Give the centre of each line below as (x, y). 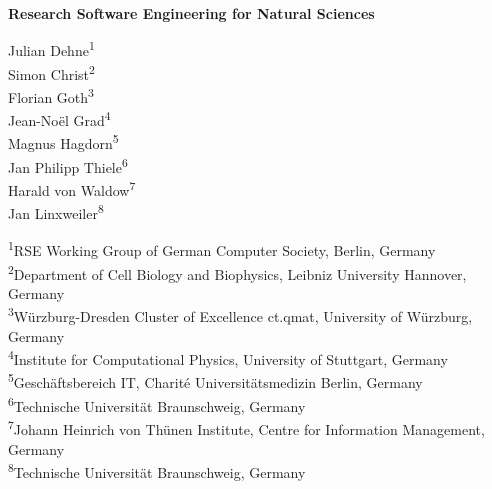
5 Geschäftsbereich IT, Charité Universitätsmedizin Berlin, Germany (215, 381)
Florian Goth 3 (51, 95)
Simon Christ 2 (51, 72)
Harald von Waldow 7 (72, 188)
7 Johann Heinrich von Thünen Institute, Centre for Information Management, (246, 427)
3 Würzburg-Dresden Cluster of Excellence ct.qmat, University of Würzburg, (240, 315)
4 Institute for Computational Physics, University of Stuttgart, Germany (228, 358)
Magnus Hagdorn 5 (63, 142)
